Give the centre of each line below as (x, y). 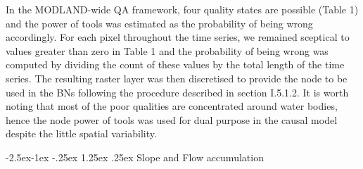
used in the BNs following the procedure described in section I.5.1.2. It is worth (177, 92)
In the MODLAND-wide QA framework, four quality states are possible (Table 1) (182, 9)
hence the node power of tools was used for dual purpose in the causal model (172, 119)
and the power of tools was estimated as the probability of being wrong (159, 23)
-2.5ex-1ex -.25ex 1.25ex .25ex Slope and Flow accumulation (135, 157)
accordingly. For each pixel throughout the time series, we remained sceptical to (178, 37)
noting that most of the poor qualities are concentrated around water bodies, (172, 106)
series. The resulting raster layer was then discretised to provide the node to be (177, 78)
